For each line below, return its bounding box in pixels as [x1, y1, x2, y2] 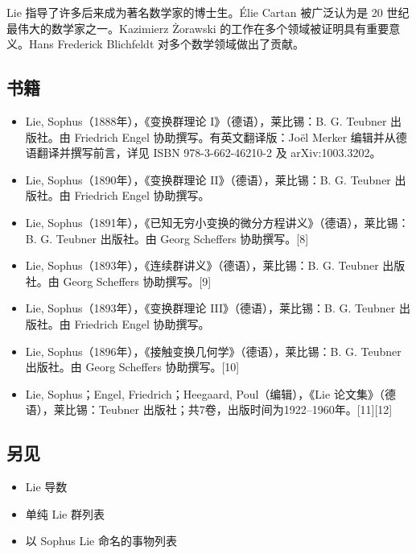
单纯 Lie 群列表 [25, 505, 105, 522]
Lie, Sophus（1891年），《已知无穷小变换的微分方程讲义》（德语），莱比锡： [25, 213, 410, 230]
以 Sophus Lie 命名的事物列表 [25, 532, 177, 549]
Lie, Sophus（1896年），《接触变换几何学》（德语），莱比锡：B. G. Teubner [25, 342, 402, 359]
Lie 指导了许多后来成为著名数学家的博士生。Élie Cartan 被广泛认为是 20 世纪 [6, 4, 410, 20]
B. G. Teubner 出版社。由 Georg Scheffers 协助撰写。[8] [25, 229, 309, 246]
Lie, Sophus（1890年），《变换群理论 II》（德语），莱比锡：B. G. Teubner [25, 171, 391, 188]
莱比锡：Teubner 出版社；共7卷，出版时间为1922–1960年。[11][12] [53, 401, 393, 418]
